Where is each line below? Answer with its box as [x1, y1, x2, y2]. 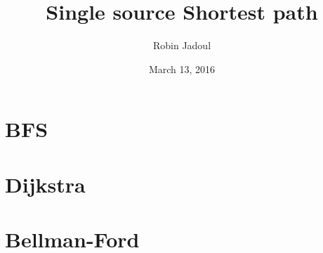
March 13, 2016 [148, 61, 216, 76]
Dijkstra [5, 169, 86, 198]
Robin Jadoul [152, 38, 211, 53]
